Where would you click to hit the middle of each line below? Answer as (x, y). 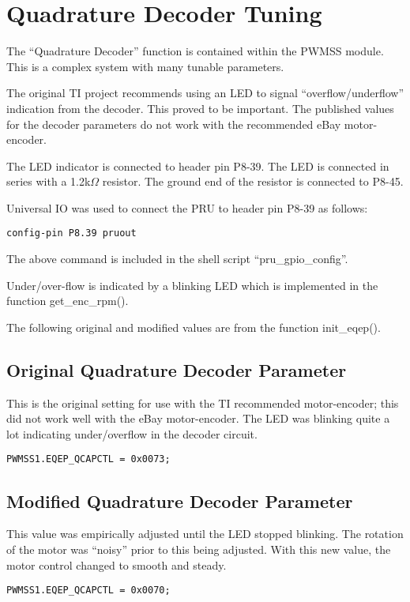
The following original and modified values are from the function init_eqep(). (194, 327)
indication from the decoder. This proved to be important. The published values (200, 108)
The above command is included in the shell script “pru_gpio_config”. (177, 259)
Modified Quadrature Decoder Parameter (180, 500)
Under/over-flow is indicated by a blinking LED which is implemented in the (192, 285)
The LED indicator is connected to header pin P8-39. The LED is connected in (198, 166)
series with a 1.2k (49, 181)
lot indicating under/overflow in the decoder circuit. (132, 433)
